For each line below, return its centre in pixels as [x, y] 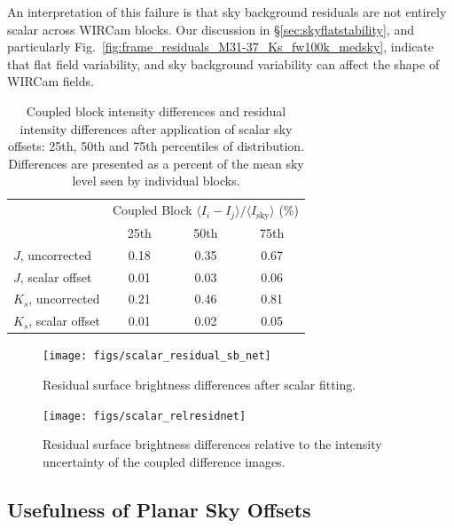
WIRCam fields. [51, 81]
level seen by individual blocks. [156, 181]
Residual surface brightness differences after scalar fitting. [200, 385]
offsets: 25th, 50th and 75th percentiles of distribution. [156, 146]
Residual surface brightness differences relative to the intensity [212, 444]
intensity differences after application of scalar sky [156, 128]
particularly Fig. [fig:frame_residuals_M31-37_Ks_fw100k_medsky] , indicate [221, 47]
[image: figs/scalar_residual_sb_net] [157, 356]
